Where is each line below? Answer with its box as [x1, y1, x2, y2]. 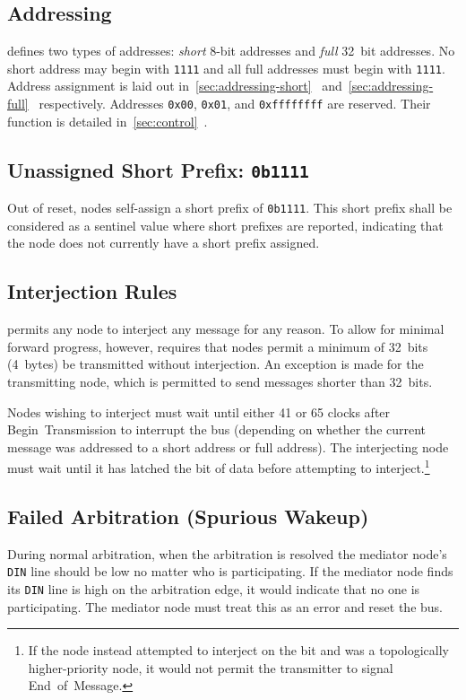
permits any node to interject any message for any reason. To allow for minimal [7, 319, 444, 338]
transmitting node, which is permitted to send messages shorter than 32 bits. [7, 372, 433, 390]
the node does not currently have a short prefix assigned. [7, 233, 320, 252]
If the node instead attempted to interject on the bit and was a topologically [28, 641, 449, 660]
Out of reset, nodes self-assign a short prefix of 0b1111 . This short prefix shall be [7, 198, 453, 217]
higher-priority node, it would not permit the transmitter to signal [28, 658, 393, 677]
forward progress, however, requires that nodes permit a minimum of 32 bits [7, 337, 428, 355]
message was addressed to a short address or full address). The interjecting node [7, 437, 449, 456]
